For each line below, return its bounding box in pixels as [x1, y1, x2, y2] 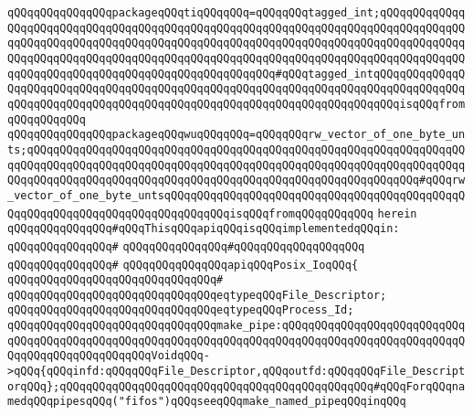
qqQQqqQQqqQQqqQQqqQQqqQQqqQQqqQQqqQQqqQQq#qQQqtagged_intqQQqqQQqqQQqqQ [7, 67, 466, 80]
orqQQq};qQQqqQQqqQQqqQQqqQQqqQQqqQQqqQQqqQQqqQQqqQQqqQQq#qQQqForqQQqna [7, 379, 466, 393]
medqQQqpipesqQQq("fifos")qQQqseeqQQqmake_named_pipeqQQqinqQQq [7, 395, 406, 409]
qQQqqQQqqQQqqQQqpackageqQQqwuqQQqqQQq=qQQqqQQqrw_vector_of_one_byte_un [7, 128, 466, 142]
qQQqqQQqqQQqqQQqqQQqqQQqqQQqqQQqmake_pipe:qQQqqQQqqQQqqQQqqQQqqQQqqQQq [7, 319, 466, 333]
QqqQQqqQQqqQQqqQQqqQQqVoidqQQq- [7, 349, 210, 363]
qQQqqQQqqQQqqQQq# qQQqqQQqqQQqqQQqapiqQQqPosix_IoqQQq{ [7, 258, 359, 271]
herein [377, 207, 417, 220]
